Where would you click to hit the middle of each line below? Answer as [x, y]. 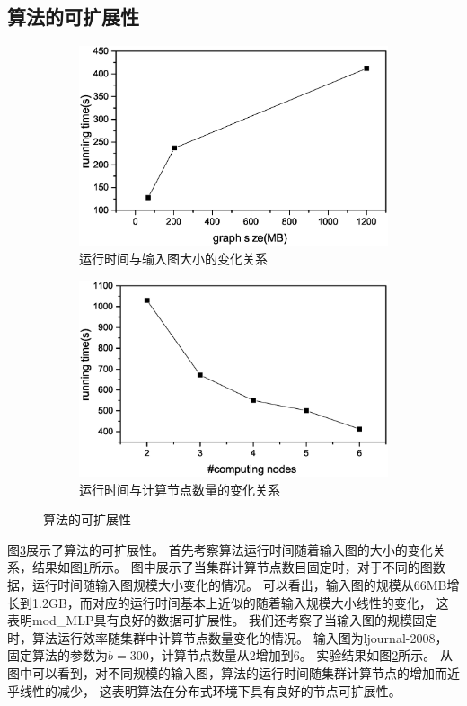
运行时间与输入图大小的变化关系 [173, 259]
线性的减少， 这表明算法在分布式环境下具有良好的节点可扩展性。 [210, 690]
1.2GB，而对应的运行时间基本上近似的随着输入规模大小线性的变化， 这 [240, 602]
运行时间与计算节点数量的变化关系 [180, 489]
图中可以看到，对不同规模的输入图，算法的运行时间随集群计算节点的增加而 [227, 672]
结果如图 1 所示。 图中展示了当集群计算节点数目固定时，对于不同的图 [232, 567]
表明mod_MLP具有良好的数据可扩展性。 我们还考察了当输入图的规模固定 [223, 620]
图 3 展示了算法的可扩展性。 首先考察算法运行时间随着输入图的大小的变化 [220, 549]
